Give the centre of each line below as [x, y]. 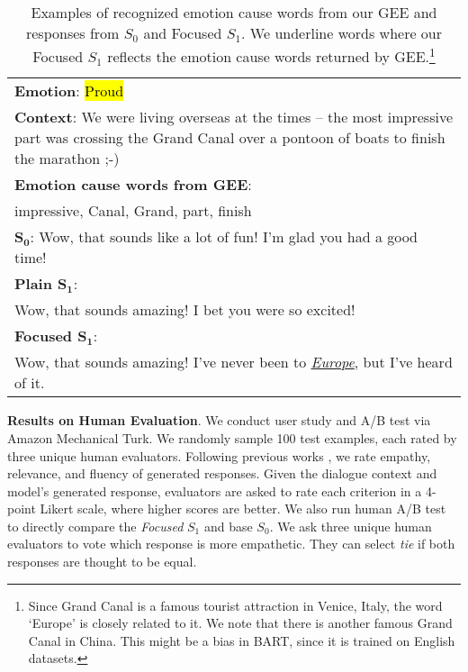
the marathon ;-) [67, 159]
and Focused [183, 33]
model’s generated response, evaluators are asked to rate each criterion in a [215, 490]
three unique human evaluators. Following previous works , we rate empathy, [219, 455]
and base [228, 526]
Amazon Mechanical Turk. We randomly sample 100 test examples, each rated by [232, 437]
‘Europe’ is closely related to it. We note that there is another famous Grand [240, 623]
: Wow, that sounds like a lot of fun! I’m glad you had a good [224, 237]
